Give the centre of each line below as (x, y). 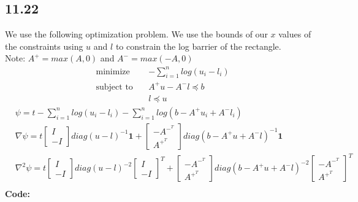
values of (295, 34)
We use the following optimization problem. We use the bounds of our (136, 34)
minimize (113, 72)
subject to (114, 87)
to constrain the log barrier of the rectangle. (198, 46)
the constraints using (44, 46)
